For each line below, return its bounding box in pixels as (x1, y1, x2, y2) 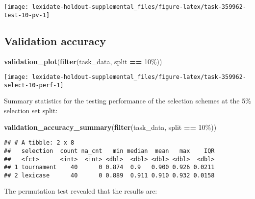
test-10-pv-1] (4, 11, 50, 19)
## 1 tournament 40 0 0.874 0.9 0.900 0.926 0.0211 (4, 164, 215, 171)
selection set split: (4, 105, 58, 116)
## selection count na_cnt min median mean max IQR (4, 147, 215, 154)
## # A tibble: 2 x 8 (4, 139, 75, 147)
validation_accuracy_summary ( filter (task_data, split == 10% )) (4, 122, 217, 132)
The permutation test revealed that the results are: (4, 186, 157, 196)
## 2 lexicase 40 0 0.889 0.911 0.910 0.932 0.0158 (4, 172, 215, 179)
